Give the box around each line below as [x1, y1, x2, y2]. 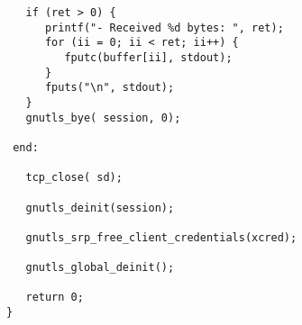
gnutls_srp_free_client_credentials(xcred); [25, 230, 297, 244]
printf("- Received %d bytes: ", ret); [44, 21, 284, 34]
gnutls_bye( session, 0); [25, 111, 181, 124]
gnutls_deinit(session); [25, 201, 175, 214]
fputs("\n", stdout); [44, 81, 175, 95]
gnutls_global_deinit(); [25, 261, 175, 275]
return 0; [25, 291, 84, 304]
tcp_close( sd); [25, 171, 123, 185]
